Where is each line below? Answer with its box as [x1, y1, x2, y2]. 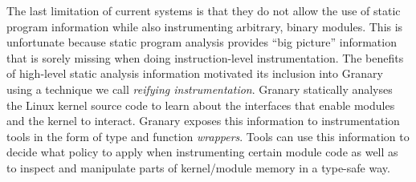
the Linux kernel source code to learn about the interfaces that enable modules [6, 96, 395, 113]
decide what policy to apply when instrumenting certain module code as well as [6, 144, 398, 160]
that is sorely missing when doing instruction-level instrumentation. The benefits [6, 49, 404, 66]
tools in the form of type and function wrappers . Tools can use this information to [6, 127, 410, 144]
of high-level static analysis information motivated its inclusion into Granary [6, 65, 383, 82]
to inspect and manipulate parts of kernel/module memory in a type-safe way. [6, 159, 390, 176]
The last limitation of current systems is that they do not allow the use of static [6, 2, 401, 18]
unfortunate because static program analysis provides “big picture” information [6, 34, 397, 51]
